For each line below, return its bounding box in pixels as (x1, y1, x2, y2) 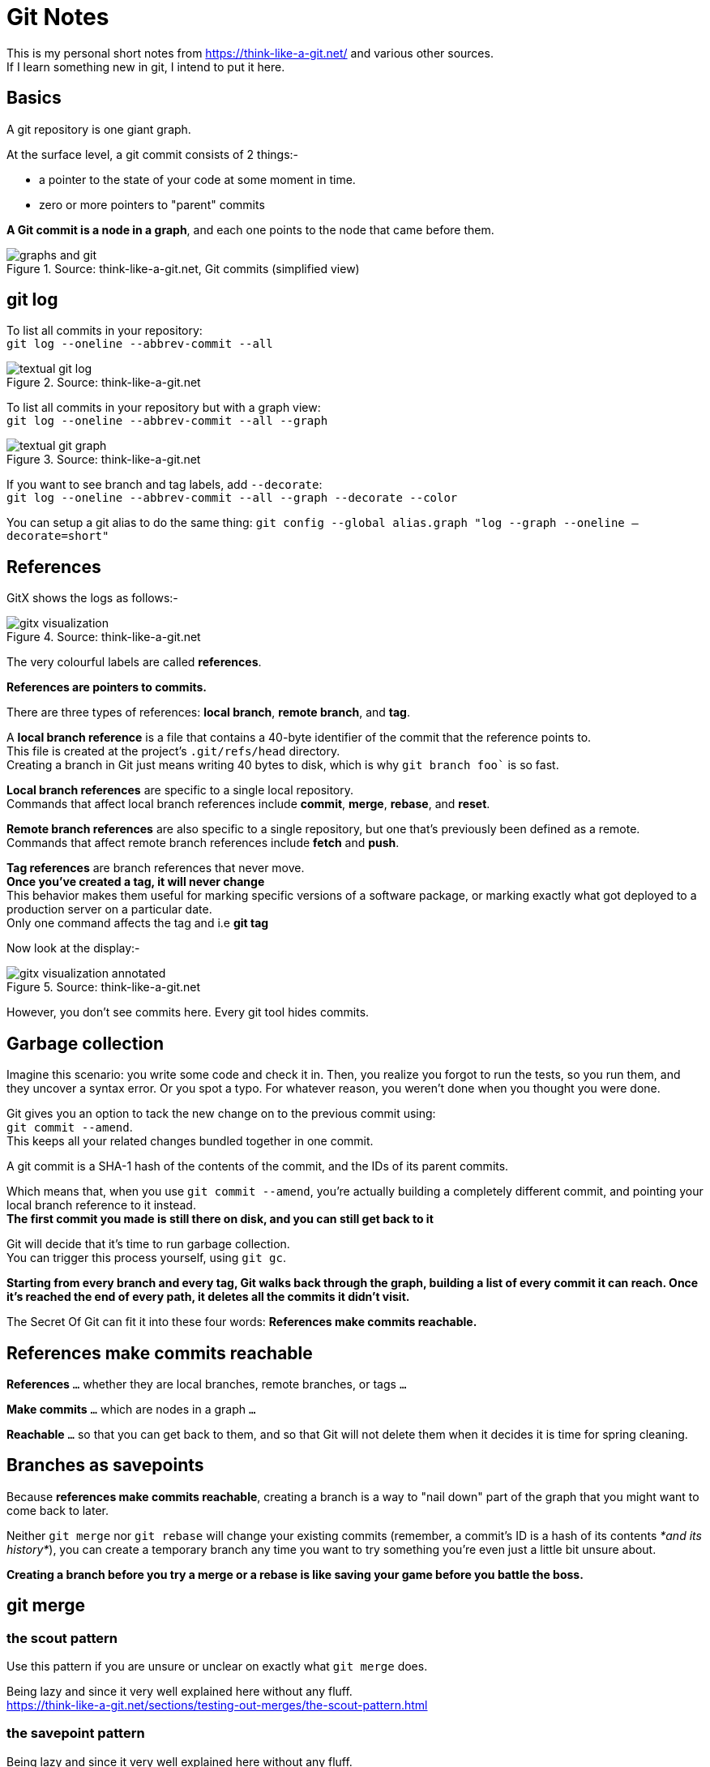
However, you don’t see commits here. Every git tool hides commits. (6, 1005, 370, 1020)
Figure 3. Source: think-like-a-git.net (6, 452, 201, 467)
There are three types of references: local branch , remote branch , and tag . (6, 705, 410, 720)
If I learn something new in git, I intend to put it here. (6, 59, 285, 74)
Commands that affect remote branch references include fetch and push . (6, 836, 400, 850)
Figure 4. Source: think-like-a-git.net (6, 630, 201, 644)
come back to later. (6, 1503, 109, 1517)
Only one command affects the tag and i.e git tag (6, 916, 269, 931)
